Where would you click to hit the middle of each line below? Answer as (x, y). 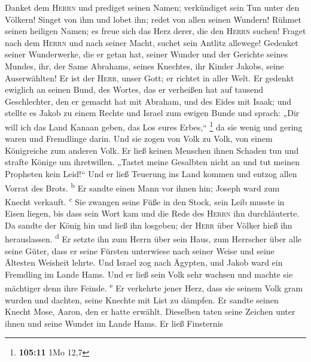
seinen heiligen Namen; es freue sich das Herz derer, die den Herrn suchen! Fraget (155, 31)
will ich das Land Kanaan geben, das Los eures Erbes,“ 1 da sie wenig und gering (154, 126)
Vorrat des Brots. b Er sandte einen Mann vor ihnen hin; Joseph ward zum (142, 187)
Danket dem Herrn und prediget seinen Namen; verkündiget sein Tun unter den (152, 7)
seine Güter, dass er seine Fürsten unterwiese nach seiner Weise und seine (140, 250)
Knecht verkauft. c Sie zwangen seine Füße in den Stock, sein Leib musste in (145, 200)
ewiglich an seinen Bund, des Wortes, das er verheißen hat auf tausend (134, 89)
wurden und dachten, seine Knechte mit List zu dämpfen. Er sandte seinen (142, 299)
